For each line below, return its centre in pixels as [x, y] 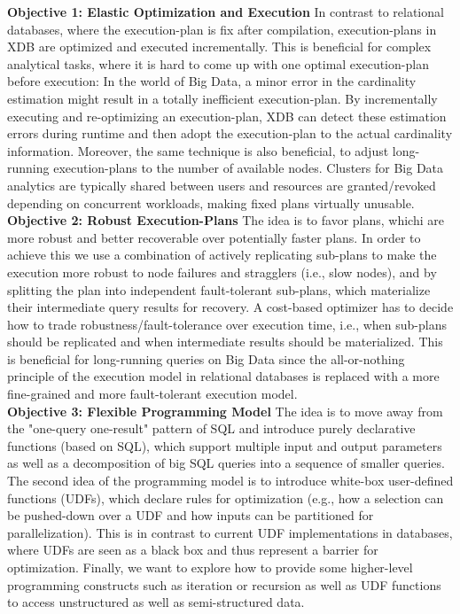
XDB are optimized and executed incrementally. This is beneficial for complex [219, 47]
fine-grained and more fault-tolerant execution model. [152, 394]
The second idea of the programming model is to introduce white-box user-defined [230, 481]
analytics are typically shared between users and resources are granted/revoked [222, 185]
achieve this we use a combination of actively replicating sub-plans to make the [222, 255]
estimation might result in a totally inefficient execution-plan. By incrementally [222, 98]
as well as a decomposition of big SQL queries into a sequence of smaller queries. [226, 463]
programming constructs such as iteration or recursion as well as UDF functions [224, 584]
